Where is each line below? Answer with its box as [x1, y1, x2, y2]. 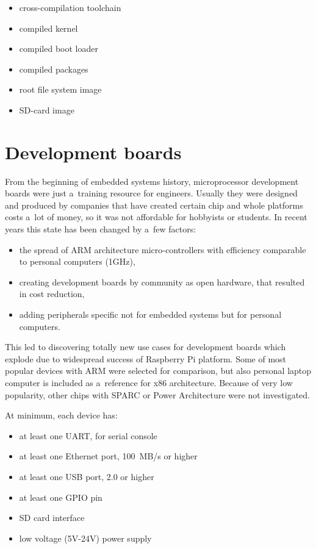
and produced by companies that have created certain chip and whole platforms [5, 198, 303, 211]
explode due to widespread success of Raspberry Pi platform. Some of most [5, 352, 287, 365]
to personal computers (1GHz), [19, 255, 135, 268]
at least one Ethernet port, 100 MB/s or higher [19, 450, 198, 462]
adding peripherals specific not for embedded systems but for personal [19, 308, 282, 321]
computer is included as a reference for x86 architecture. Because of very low [5, 376, 293, 389]
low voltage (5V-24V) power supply [19, 531, 152, 544]
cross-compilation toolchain [19, 1, 121, 13]
